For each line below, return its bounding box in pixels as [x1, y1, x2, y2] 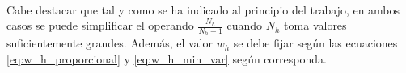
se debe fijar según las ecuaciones [233, 34, 398, 51]
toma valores [284, 17, 347, 34]
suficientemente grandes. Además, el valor [6, 34, 213, 51]
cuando [226, 17, 263, 34]
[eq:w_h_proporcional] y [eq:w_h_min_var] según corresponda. [6, 51, 327, 67]
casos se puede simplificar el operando [6, 17, 194, 34]
